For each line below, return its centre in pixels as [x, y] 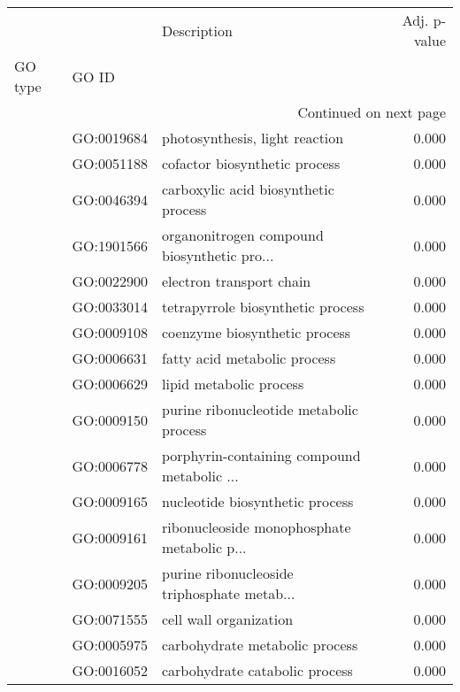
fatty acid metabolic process [249, 358]
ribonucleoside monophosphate [256, 527]
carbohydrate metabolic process [260, 645]
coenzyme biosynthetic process [256, 332]
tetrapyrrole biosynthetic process [263, 307]
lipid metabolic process [233, 384]
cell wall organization [227, 619]
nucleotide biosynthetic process [257, 501]
